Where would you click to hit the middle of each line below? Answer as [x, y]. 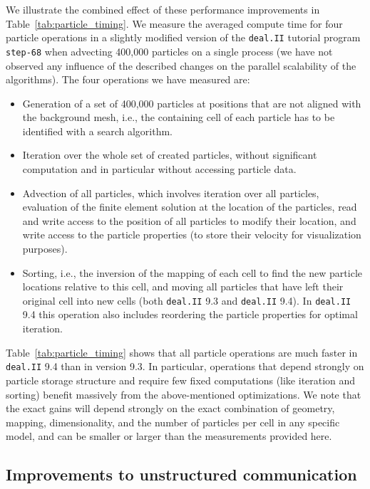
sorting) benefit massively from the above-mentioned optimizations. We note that [184, 394]
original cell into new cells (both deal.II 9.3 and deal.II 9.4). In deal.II [187, 300]
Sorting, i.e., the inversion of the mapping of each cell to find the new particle [192, 272]
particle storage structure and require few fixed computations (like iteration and [181, 380]
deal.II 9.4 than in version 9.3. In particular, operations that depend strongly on [185, 366]
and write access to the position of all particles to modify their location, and [189, 220]
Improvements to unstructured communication [181, 474]
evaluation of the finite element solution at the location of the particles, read [190, 207]
